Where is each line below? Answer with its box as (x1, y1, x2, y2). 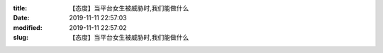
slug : (13, 33, 28, 42)
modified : (13, 23, 43, 31)
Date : (13, 14, 30, 22)
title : (13, 4, 28, 12)
